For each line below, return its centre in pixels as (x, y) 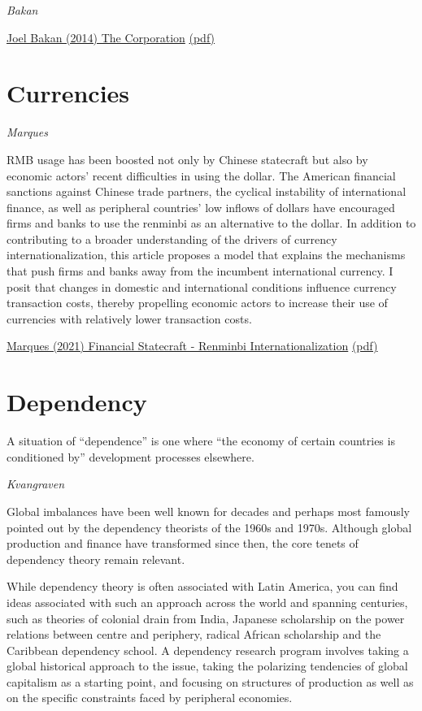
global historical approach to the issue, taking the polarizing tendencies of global (207, 666)
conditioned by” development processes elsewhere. (131, 456)
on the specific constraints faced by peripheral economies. (150, 698)
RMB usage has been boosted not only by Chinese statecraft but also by (187, 159)
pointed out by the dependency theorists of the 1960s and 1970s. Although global (209, 527)
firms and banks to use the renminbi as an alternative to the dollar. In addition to (211, 223)
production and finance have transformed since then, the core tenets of (183, 543)
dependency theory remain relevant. (96, 559)
